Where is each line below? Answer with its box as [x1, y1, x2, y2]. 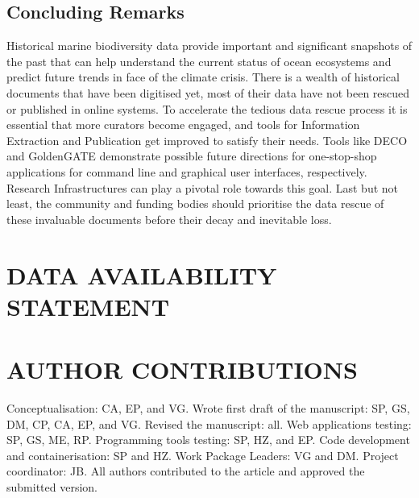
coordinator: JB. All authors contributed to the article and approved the [6, 463, 365, 479]
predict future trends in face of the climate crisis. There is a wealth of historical [6, 68, 400, 85]
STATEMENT [6, 289, 170, 322]
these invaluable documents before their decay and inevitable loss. [6, 210, 332, 227]
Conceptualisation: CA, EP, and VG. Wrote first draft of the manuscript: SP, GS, [6, 400, 410, 417]
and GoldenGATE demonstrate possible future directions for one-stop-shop [6, 147, 377, 164]
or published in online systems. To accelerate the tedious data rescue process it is [6, 100, 408, 117]
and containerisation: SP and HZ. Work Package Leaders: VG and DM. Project [6, 446, 399, 463]
